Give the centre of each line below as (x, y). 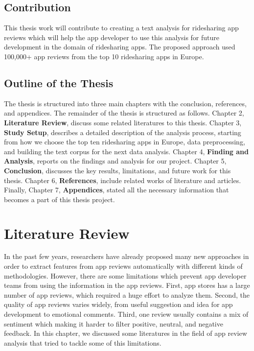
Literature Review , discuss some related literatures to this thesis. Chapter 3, (123, 122)
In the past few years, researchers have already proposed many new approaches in (127, 256)
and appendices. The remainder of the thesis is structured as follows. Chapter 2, (124, 113)
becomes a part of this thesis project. (59, 199)
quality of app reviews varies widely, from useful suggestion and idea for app (118, 304)
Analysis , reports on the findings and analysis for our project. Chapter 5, (115, 161)
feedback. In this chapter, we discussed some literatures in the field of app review (126, 333)
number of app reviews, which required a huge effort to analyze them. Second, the (127, 294)
